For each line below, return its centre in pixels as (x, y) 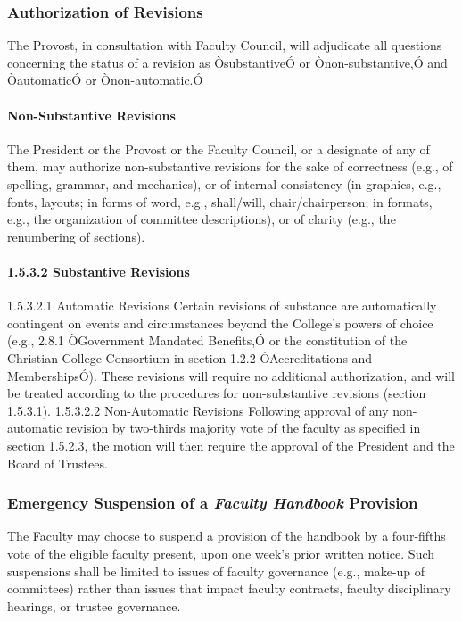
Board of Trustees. (58, 463)
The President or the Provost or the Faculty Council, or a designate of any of (219, 149)
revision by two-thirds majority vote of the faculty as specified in (243, 428)
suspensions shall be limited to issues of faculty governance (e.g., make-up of (216, 571)
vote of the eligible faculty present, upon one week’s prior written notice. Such (221, 553)
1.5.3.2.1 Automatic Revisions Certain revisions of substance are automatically (222, 306)
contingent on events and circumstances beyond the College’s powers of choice (220, 323)
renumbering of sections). (76, 236)
